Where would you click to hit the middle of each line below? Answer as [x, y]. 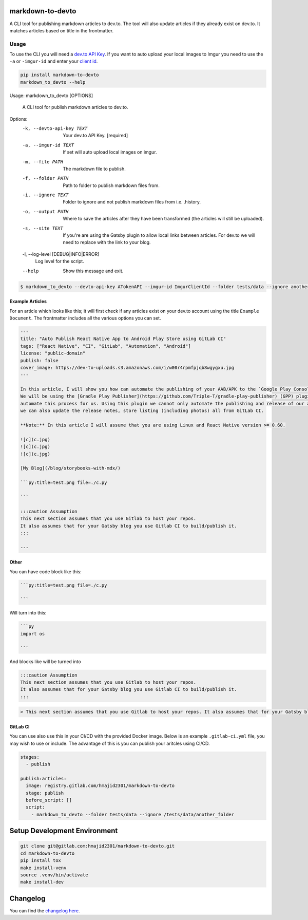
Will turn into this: [28, 613]
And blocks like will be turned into [45, 661]
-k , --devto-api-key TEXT [55, 128]
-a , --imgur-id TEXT [48, 145]
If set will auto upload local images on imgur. [110, 152]
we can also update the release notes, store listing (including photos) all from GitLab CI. [142, 411]
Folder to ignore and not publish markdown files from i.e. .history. [132, 202]
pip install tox [41, 861]
